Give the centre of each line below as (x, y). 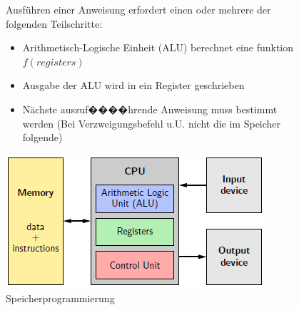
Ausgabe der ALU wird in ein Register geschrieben (133, 85)
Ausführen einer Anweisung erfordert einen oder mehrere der (138, 9)
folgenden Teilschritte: (54, 23)
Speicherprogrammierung (60, 298)
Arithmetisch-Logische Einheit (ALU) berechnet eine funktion (158, 47)
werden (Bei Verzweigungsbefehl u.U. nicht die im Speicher (152, 123)
